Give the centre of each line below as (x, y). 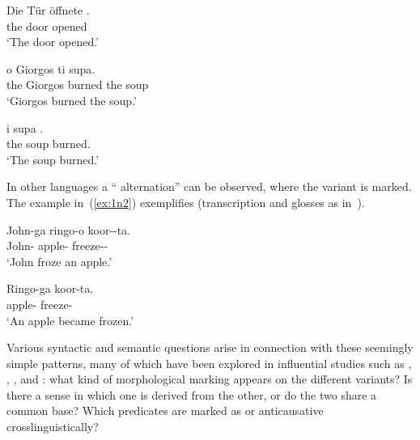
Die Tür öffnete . (48, 10)
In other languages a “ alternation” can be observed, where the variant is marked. (209, 186)
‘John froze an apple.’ (59, 261)
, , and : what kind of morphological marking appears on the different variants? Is (210, 379)
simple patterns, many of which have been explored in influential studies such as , (209, 363)
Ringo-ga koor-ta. (50, 288)
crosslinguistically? (53, 427)
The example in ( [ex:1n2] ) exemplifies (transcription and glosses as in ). (186, 202)
